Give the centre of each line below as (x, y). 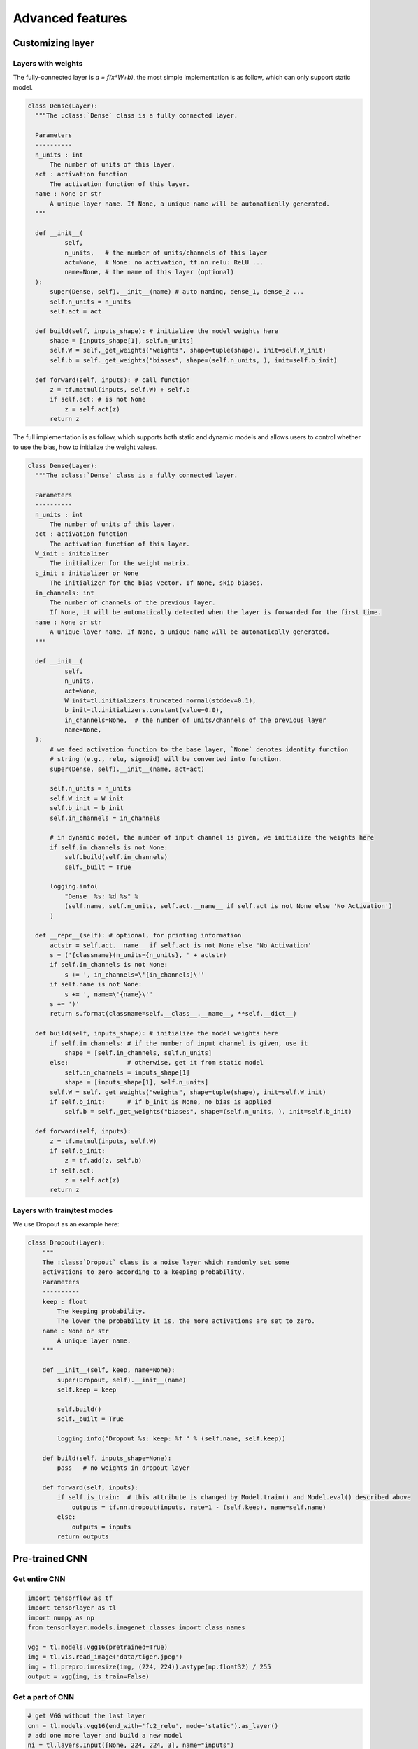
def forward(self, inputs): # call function (113, 380)
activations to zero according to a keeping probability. (144, 1272)
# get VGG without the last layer (87, 1716)
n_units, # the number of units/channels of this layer (166, 253)
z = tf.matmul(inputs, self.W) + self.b (120, 390)
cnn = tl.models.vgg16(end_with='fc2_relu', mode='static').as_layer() (153, 1726)
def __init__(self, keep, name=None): (109, 1370)
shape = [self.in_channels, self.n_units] (138, 1053)
